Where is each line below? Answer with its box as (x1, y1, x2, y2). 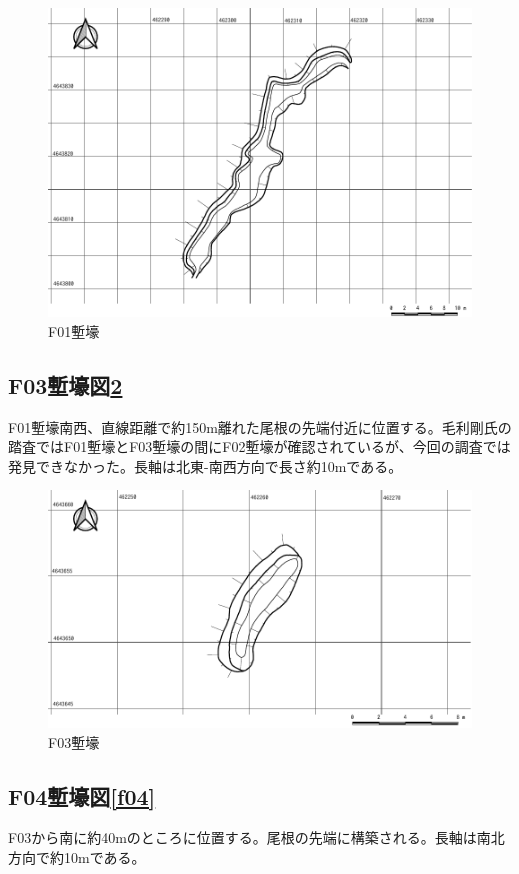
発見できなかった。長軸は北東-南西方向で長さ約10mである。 (8, 455, 403, 476)
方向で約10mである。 (8, 846, 146, 867)
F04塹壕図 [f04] (8, 780, 156, 811)
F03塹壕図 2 (8, 369, 123, 400)
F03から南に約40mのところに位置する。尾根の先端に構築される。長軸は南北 (8, 827, 505, 848)
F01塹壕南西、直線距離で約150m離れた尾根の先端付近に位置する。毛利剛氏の (8, 416, 512, 437)
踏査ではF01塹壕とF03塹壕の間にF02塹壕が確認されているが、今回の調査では (8, 436, 511, 457)
